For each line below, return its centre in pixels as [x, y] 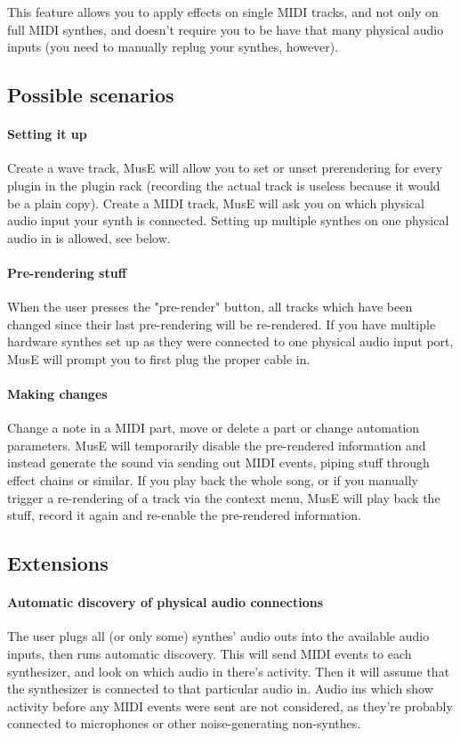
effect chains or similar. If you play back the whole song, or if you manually [213, 480]
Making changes [57, 394]
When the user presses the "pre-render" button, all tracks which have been [210, 307]
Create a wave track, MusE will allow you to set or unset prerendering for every [225, 168]
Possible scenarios [91, 95]
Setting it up [47, 134]
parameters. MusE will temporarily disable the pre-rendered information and [217, 445]
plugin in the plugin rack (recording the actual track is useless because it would [224, 185]
